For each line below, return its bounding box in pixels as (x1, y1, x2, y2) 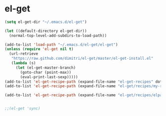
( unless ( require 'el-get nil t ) (4, 47, 74, 52)
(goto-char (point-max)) (20, 70, 71, 75)
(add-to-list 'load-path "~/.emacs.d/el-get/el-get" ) (4, 42, 118, 47)
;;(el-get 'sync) (4, 106, 41, 111)
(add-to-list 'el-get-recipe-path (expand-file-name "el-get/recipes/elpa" (4, 93, 165, 98)
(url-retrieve (9, 51, 38, 56)
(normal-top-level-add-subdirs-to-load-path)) (9, 33, 107, 38)
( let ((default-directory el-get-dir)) (4, 28, 87, 33)
